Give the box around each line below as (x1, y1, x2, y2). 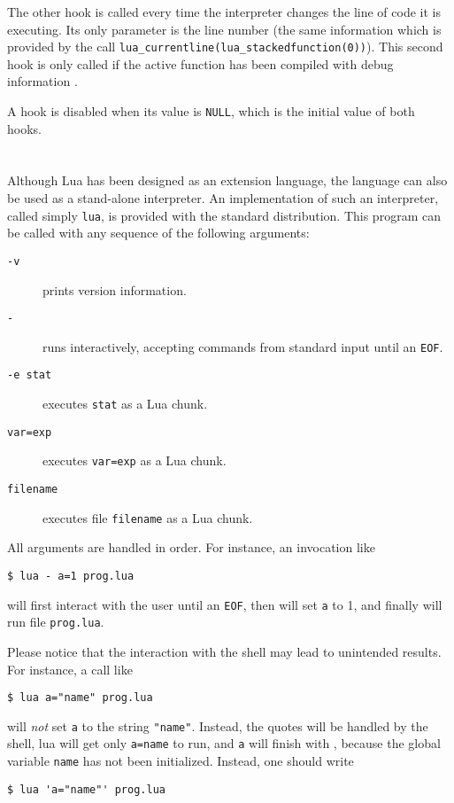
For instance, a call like (7, 659, 133, 678)
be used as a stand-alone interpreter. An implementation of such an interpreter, (7, 189, 439, 207)
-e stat (7, 369, 52, 382)
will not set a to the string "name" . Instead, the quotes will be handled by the (7, 716, 428, 735)
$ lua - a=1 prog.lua (7, 570, 135, 582)
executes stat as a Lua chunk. (42, 394, 208, 413)
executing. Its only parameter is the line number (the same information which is (7, 19, 442, 38)
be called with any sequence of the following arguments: (7, 223, 310, 242)
